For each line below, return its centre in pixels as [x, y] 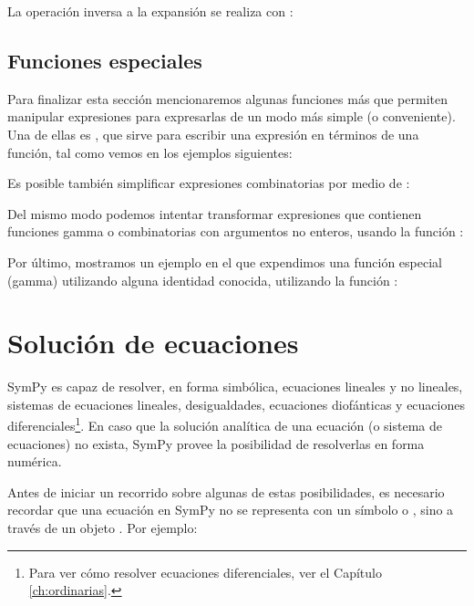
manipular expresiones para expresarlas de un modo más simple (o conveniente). [232, 116]
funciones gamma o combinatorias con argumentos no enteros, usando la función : [236, 231]
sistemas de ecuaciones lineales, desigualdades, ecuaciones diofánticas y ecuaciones [236, 404]
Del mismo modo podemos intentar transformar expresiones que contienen [215, 213]
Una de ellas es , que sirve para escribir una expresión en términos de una [213, 134]
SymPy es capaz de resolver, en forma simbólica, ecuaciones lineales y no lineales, [235, 387]
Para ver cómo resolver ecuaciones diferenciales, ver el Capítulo [205, 572]
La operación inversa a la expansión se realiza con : [150, 11]
